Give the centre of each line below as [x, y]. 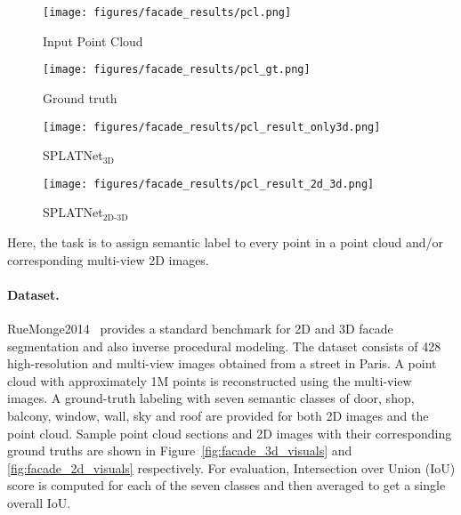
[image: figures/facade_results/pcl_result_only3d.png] [212, 127]
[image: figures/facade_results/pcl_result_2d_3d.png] [209, 184]
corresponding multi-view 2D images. [108, 259]
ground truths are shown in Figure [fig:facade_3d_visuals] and [180, 451]
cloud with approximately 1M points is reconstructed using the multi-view [210, 380]
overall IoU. [39, 502]
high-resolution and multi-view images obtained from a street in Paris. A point [222, 363]
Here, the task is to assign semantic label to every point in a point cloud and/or [226, 242]
